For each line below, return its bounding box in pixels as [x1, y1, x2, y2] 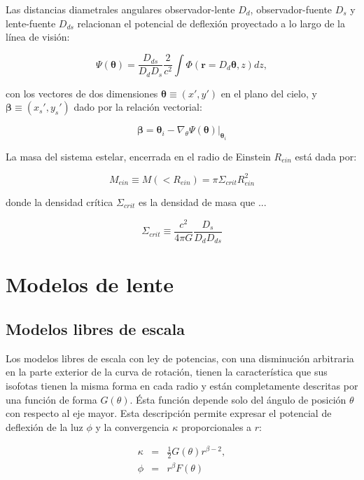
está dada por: [295, 149, 357, 163]
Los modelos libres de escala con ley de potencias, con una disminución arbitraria [6, 350, 354, 365]
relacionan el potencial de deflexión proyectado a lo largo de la [77, 15, 345, 30]
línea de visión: [6, 29, 70, 44]
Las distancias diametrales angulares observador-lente [6, 2, 235, 16]
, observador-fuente [250, 2, 332, 16]
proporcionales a [181, 419, 252, 434]
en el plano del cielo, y [220, 85, 317, 100]
